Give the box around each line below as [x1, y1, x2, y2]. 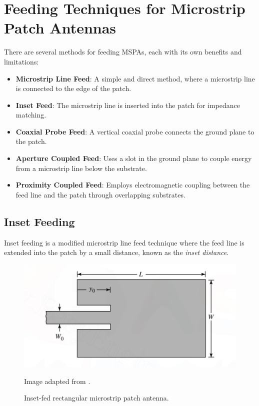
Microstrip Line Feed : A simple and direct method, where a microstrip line [15, 73, 255, 83]
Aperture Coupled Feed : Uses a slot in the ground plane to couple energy [15, 153, 252, 163]
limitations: [4, 56, 39, 66]
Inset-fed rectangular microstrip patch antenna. [24, 392, 169, 403]
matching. [15, 109, 46, 120]
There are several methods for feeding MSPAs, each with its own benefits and [4, 46, 242, 57]
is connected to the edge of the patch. [15, 83, 131, 93]
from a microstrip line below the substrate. [15, 162, 147, 173]
